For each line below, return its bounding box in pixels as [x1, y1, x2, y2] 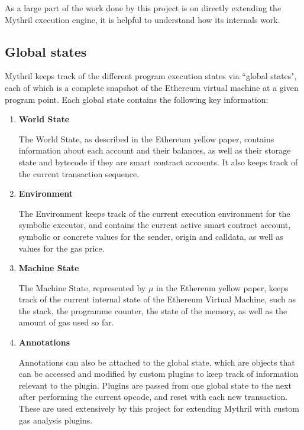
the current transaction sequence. [18, 167, 140, 180]
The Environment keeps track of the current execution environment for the [18, 207, 290, 219]
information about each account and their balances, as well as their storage [18, 144, 291, 157]
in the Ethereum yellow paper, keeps [156, 281, 289, 294]
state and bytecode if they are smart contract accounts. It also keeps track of [18, 155, 298, 168]
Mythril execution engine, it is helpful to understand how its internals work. [5, 13, 280, 25]
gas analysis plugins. [18, 413, 93, 426]
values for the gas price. [18, 242, 105, 254]
